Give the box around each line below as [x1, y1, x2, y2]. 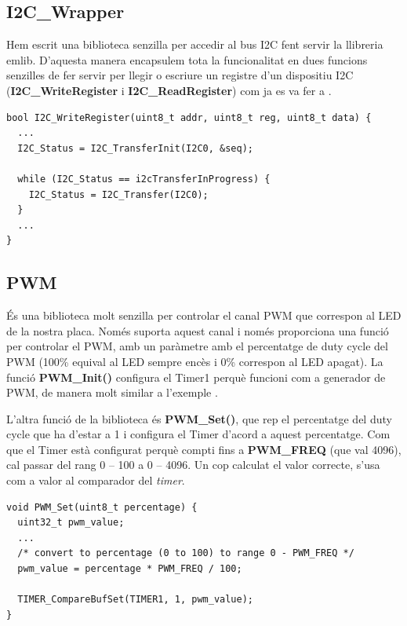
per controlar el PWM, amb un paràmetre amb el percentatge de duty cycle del [6, 338, 388, 354]
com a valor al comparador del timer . [6, 472, 185, 489]
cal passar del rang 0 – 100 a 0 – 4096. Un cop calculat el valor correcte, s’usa [6, 456, 380, 473]
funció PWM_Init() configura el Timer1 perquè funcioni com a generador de [6, 368, 386, 385]
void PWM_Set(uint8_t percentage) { [6, 501, 198, 513]
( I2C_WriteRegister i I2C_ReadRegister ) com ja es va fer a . [6, 82, 332, 98]
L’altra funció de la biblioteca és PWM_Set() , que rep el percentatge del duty [6, 410, 392, 426]
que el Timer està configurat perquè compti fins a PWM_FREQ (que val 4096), [6, 441, 402, 457]
